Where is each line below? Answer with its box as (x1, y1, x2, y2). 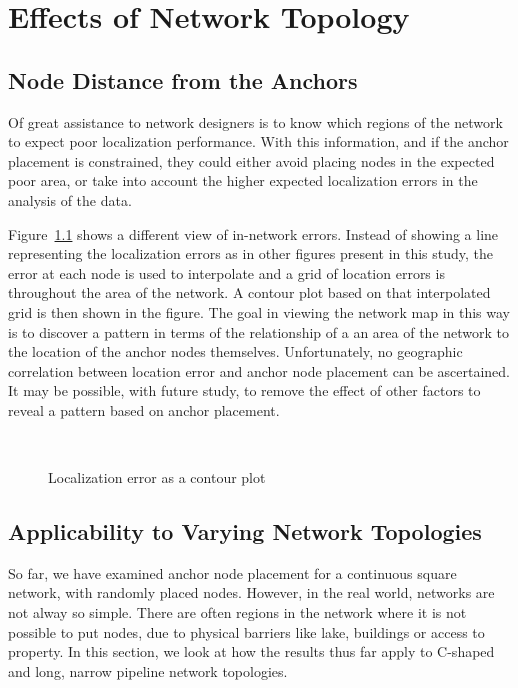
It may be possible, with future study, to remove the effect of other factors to (8, 380, 481, 401)
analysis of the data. (8, 189, 132, 210)
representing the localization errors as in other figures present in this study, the (8, 243, 494, 264)
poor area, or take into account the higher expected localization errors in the (8, 170, 478, 191)
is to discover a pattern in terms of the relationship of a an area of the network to (8, 321, 510, 342)
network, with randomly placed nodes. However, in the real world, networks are (8, 582, 495, 603)
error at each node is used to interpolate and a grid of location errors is (8, 262, 445, 283)
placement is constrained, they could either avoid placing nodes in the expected (8, 150, 495, 171)
